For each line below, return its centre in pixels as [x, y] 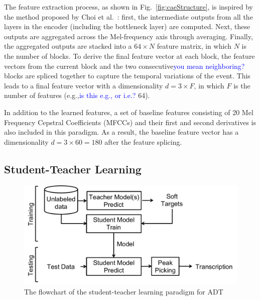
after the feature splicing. [143, 141]
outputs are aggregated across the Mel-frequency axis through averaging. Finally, [128, 36]
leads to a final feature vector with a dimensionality [84, 85]
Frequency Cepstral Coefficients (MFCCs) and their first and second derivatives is [130, 122]
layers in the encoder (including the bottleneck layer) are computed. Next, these [127, 26]
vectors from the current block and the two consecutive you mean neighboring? [124, 66]
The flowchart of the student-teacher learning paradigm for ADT [124, 292]
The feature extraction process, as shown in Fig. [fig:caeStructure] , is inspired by [128, 7]
